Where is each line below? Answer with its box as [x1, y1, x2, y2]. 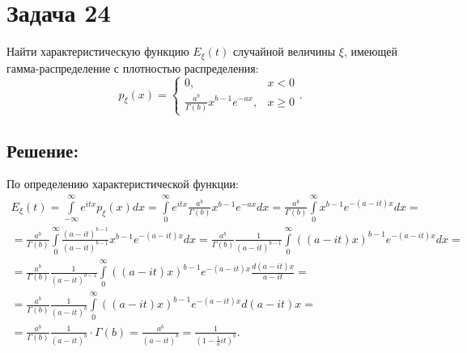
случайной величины [232, 43, 336, 60]
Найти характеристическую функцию [6, 43, 189, 60]
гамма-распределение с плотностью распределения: [6, 59, 259, 76]
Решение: [6, 137, 79, 162]
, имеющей [343, 43, 398, 60]
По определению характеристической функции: [6, 175, 239, 192]
